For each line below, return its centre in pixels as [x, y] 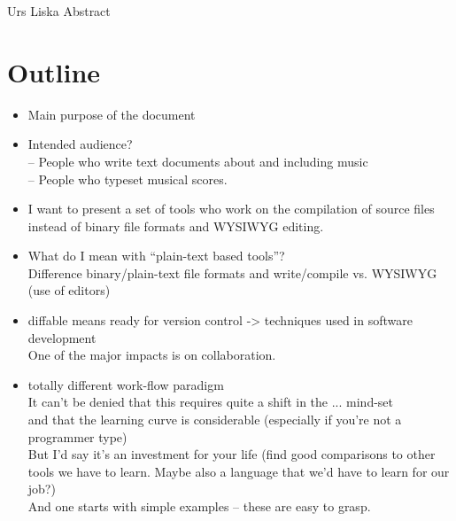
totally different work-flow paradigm [126, 384]
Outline [54, 71]
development [62, 337]
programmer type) [77, 436]
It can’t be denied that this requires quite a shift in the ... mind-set [211, 402]
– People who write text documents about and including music [198, 161]
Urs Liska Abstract [59, 11]
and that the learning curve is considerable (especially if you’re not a [215, 420]
